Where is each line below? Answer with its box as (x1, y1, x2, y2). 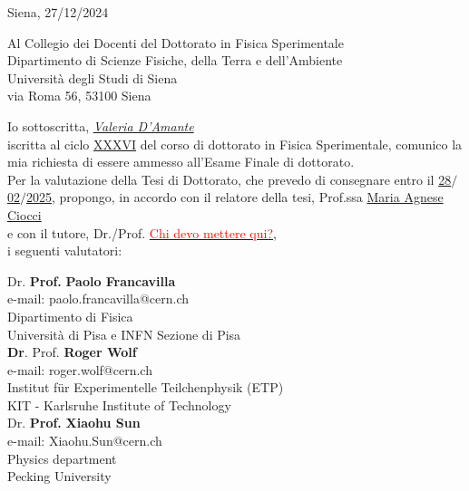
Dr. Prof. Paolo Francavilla (7, 271, 176, 290)
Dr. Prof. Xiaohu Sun (7, 413, 141, 432)
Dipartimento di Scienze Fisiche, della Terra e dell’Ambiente (7, 51, 343, 70)
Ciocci (7, 205, 42, 224)
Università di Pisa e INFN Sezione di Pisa (7, 324, 241, 343)
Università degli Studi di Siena (7, 68, 178, 87)
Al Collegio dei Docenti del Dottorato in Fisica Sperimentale (7, 33, 344, 52)
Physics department (7, 448, 117, 467)
